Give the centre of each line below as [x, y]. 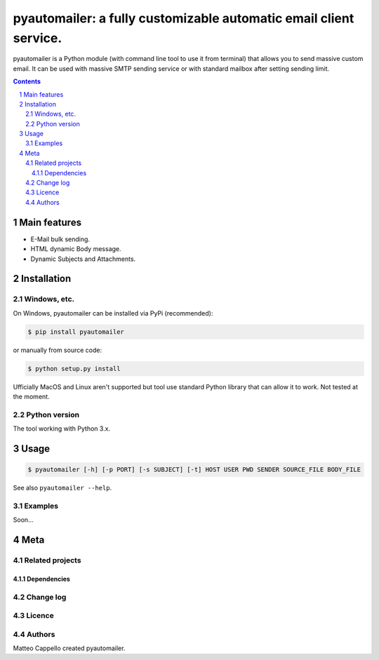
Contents [27, 81]
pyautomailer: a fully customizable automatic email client [184, 18]
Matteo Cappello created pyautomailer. [69, 648]
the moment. [31, 396]
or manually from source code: [57, 350]
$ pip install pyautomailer [76, 332]
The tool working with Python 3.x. [62, 429]
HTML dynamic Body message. [76, 249]
